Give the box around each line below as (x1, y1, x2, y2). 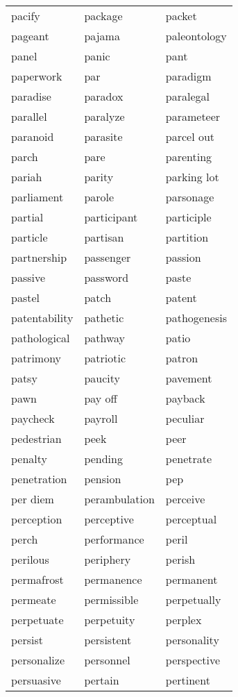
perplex (165, 612, 202, 628)
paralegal (165, 88, 210, 104)
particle (11, 229, 48, 245)
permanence (84, 571, 142, 587)
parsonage (165, 189, 214, 205)
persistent (84, 632, 132, 648)
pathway (84, 330, 126, 346)
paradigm (165, 68, 212, 84)
